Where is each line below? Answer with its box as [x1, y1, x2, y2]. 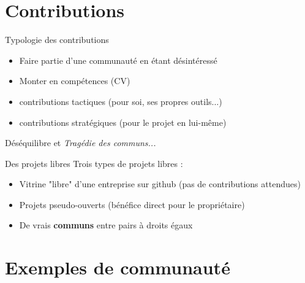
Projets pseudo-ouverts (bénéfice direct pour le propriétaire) [19, 198, 245, 211]
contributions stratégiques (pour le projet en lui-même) [19, 115, 227, 128]
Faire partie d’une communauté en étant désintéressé [19, 53, 217, 66]
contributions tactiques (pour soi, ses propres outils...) [19, 95, 222, 107]
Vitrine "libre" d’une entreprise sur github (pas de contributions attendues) [19, 177, 301, 190]
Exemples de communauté [5, 255, 230, 280]
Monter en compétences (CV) [19, 74, 130, 87]
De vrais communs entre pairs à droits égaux [19, 219, 193, 231]
